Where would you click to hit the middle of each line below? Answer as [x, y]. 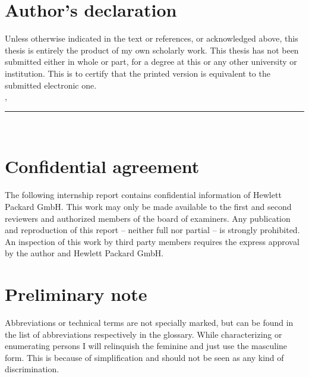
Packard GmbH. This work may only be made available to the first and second [148, 206]
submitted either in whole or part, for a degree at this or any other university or [151, 62]
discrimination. [32, 369]
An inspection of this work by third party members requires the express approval [152, 241]
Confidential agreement [102, 166]
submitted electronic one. [51, 85]
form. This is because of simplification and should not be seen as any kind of [144, 357]
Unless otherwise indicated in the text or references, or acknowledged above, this [152, 38]
